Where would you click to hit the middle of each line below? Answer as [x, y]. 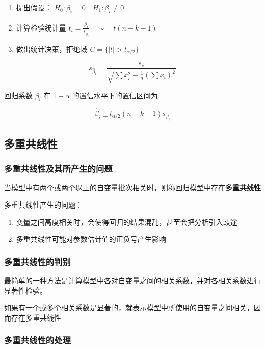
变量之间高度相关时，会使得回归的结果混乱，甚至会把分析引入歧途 [127, 222]
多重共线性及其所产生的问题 [58, 169]
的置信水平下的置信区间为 [115, 95]
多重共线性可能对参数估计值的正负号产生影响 [91, 239]
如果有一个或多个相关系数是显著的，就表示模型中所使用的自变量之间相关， [129, 308]
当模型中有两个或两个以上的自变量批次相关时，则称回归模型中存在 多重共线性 [132, 187]
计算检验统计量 [41, 27]
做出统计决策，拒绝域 [52, 49]
